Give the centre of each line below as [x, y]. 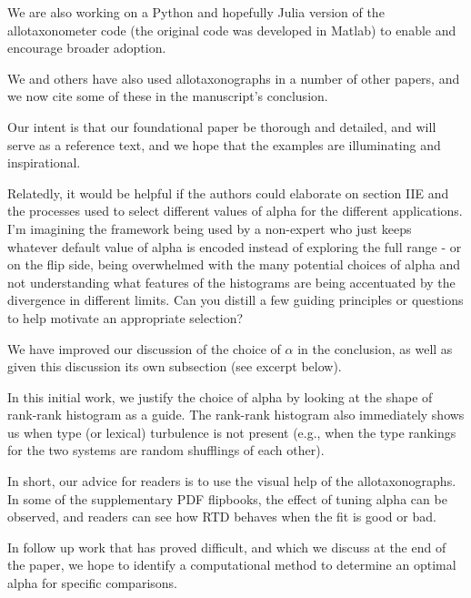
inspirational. [44, 162]
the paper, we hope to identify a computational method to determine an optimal [232, 565]
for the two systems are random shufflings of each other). [166, 450]
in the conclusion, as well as [375, 348]
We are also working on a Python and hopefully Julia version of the [196, 12]
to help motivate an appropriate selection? [125, 317]
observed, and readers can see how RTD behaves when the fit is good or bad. [222, 517]
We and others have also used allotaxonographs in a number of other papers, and [234, 78]
